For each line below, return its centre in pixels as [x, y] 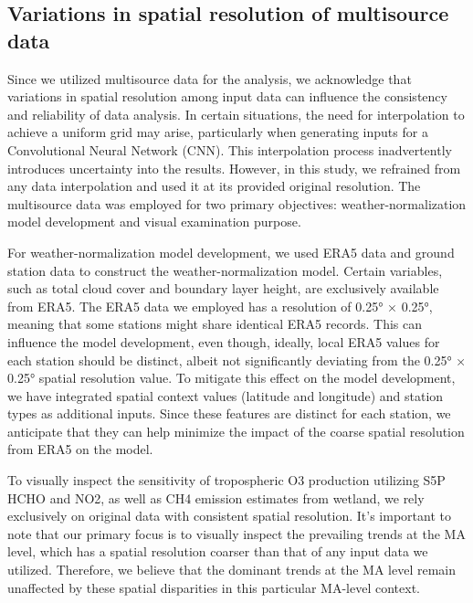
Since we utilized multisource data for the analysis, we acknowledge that [210, 78]
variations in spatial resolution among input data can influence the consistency [227, 96]
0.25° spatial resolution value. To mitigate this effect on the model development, [231, 378]
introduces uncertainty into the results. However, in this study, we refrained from [234, 168]
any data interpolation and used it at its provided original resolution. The [214, 186]
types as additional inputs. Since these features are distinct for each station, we [229, 413]
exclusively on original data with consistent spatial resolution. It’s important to [229, 516]
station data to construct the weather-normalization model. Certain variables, [225, 270]
